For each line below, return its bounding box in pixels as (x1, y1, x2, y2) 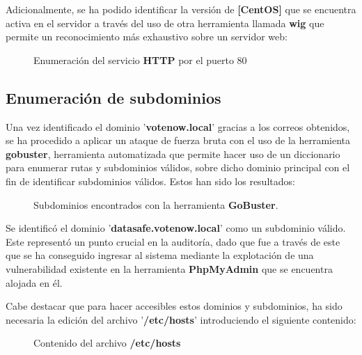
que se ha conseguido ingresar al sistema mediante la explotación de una (6, 248, 314, 262)
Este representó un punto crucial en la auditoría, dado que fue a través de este (6, 234, 340, 248)
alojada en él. (6, 275, 63, 290)
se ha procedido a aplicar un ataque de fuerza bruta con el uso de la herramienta (6, 133, 351, 148)
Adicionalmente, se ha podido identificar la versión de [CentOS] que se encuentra (6, 2, 356, 16)
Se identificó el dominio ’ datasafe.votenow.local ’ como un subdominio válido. (6, 221, 346, 235)
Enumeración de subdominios (6, 86, 221, 108)
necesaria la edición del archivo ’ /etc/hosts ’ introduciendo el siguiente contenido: (6, 312, 356, 326)
